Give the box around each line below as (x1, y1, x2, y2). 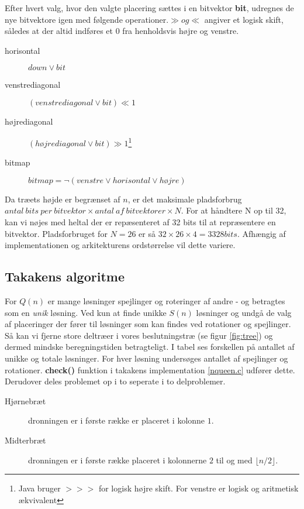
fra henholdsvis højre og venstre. (122, 25, 239, 37)
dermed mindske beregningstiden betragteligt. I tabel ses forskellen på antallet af (5, 341, 295, 353)
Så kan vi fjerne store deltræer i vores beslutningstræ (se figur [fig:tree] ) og (5, 329, 273, 341)
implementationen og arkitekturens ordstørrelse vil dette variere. (5, 239, 236, 251)
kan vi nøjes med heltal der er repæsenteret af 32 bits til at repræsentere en (5, 216, 276, 228)
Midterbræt (5, 434, 46, 446)
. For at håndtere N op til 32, (181, 204, 286, 216)
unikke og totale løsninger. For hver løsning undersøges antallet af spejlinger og (5, 352, 288, 364)
